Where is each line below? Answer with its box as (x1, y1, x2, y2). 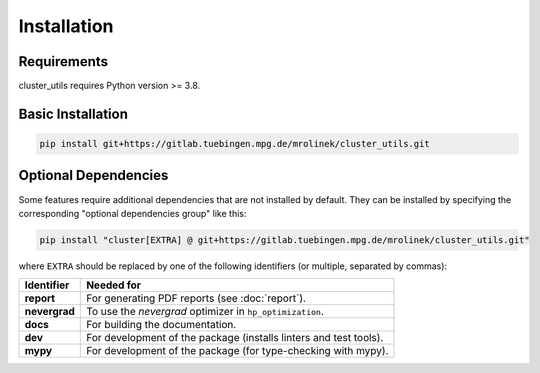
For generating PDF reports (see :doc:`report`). (86, 291, 307, 305)
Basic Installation (18, 105, 129, 122)
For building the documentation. (86, 318, 237, 332)
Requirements (18, 53, 109, 70)
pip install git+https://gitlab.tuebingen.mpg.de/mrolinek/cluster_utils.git (39, 138, 430, 150)
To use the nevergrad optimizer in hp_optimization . (86, 305, 324, 319)
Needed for (86, 278, 142, 292)
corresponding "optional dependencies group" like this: (18, 207, 247, 219)
